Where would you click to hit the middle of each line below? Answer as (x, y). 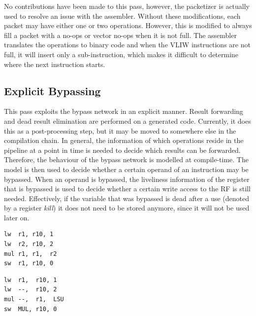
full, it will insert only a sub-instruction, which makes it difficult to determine (121, 54)
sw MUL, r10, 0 (31, 309)
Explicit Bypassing (52, 90)
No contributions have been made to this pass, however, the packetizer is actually (127, 6)
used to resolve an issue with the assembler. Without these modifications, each (122, 16)
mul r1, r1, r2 (31, 254)
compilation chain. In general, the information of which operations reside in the (124, 140)
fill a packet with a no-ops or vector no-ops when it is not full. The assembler (120, 35)
